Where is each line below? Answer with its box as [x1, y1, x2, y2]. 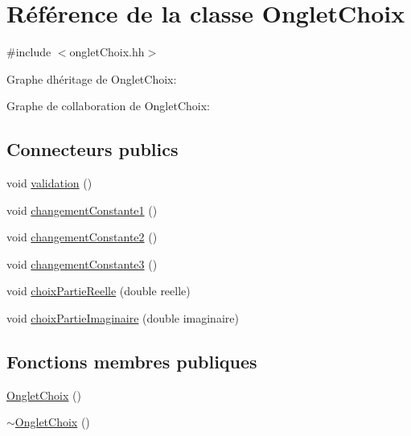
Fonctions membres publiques [6, 349, 257, 374]
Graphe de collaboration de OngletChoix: [6, 97, 210, 114]
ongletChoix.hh [69, 43, 145, 60]
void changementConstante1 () [6, 201, 158, 218]
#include [6, 43, 51, 60]
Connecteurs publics [6, 137, 179, 162]
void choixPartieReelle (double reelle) [6, 282, 191, 299]
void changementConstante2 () [6, 228, 158, 245]
